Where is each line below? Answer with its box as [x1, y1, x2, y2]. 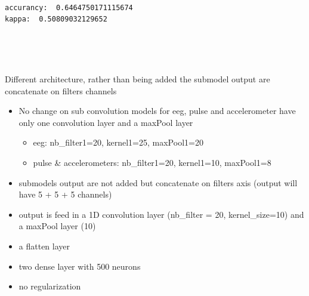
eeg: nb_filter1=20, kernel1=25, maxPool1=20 [33, 136, 203, 149]
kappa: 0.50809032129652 [5, 15, 107, 24]
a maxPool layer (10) [18, 220, 96, 232]
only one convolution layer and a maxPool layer [18, 116, 193, 128]
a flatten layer [18, 239, 70, 252]
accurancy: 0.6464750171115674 [5, 3, 133, 12]
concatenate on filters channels [5, 84, 117, 97]
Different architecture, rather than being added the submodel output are [5, 72, 270, 85]
